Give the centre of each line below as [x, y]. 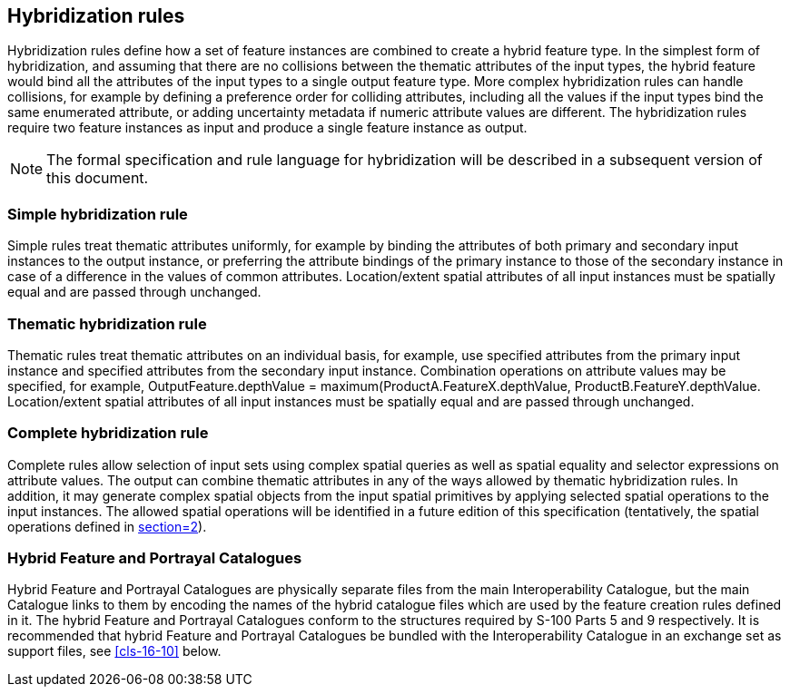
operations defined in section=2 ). [107, 526]
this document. [98, 178]
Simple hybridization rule [98, 214]
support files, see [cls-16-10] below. [114, 651]
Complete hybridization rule [108, 433]
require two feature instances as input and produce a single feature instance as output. [267, 128]
